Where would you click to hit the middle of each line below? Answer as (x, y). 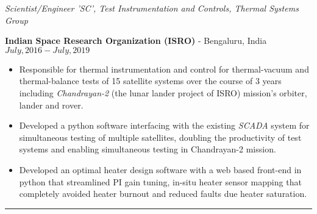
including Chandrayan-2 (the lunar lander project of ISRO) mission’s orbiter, (163, 92)
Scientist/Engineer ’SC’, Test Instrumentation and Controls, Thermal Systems (152, 8)
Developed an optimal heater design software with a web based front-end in (160, 169)
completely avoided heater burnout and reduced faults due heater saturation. (163, 194)
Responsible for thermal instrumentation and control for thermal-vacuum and (164, 69)
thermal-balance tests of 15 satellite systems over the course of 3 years (150, 81)
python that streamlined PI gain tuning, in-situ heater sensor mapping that (160, 181)
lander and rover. (51, 105)
